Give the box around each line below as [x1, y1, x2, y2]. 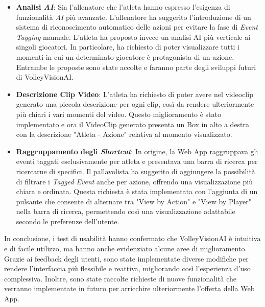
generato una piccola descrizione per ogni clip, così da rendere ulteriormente [16, 99, 254, 109]
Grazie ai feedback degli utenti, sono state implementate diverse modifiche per [4, 253, 249, 264]
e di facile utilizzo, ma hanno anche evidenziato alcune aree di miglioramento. [4, 243, 247, 254]
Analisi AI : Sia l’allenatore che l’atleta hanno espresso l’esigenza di [16, 2, 230, 12]
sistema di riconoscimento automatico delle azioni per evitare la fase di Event [16, 21, 258, 32]
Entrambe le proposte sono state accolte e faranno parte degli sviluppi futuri [16, 61, 256, 72]
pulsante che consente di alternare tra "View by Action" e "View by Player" [16, 196, 251, 206]
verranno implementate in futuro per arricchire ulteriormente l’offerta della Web [4, 283, 255, 294]
